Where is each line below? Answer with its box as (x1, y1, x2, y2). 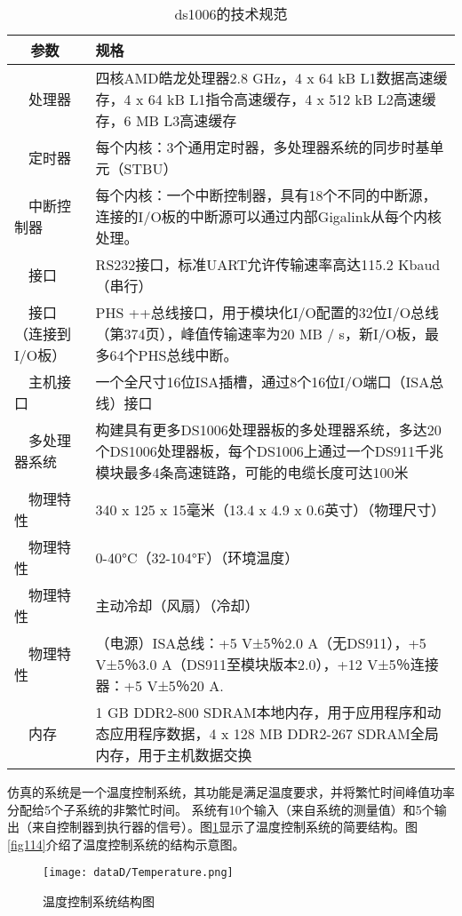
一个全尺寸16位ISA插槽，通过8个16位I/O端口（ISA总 (95, 371, 444, 392)
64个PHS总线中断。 (109, 345, 238, 365)
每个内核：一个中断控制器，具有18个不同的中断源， (95, 185, 437, 205)
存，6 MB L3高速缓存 (95, 110, 237, 131)
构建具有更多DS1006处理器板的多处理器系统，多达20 (95, 419, 442, 440)
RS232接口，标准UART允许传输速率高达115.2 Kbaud (95, 254, 441, 275)
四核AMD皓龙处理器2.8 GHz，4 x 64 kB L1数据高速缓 (95, 68, 448, 88)
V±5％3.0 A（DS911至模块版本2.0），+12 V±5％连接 (95, 654, 439, 674)
